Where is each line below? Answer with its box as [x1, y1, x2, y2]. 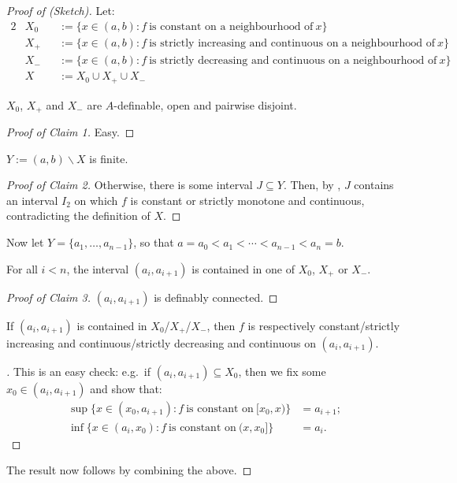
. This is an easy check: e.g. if [6, 362, 151, 379]
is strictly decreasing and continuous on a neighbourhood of [149, 55, 437, 67]
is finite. [89, 150, 128, 166]
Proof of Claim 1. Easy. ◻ [6, 124, 135, 140]
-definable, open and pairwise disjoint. [113, 96, 297, 113]
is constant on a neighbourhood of [149, 20, 314, 32]
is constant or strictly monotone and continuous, [130, 191, 365, 208]
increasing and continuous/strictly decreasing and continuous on [6, 334, 316, 351]
